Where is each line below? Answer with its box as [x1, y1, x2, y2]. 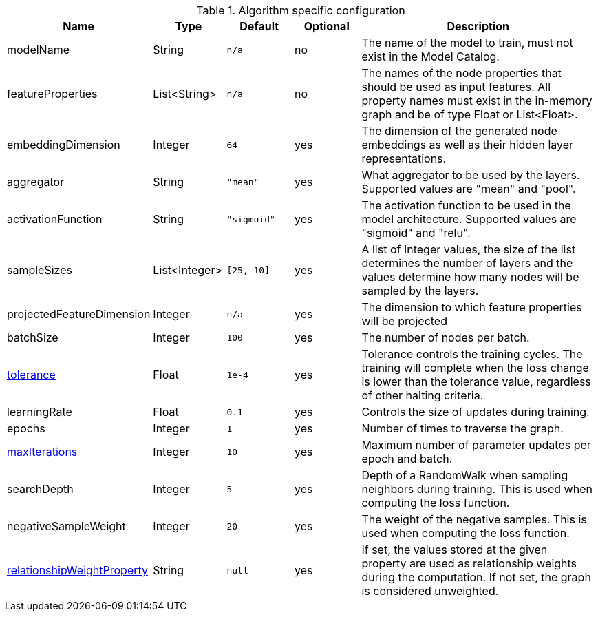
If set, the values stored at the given [361, 543, 548, 556]
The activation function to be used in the [361, 198, 571, 212]
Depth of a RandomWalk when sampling [361, 468, 568, 482]
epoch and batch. [361, 452, 453, 466]
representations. [361, 151, 447, 165]
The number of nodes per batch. [361, 331, 530, 344]
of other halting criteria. [361, 388, 484, 402]
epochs [7, 421, 45, 435]
